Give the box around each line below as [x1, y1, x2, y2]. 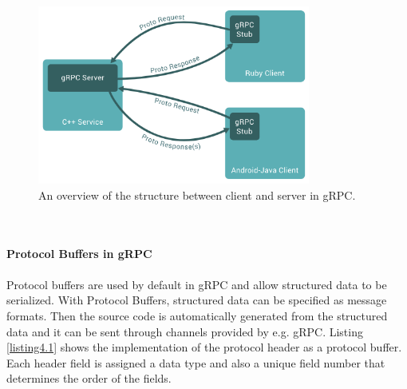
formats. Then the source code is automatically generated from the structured [6, 307, 388, 324]
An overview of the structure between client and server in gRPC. [38, 186, 356, 203]
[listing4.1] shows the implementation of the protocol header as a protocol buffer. [6, 339, 402, 355]
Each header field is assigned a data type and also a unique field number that [6, 354, 385, 371]
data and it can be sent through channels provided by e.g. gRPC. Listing [6, 323, 363, 339]
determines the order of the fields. [6, 370, 172, 387]
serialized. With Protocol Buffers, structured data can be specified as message [6, 292, 387, 308]
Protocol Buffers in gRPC [6, 244, 152, 261]
